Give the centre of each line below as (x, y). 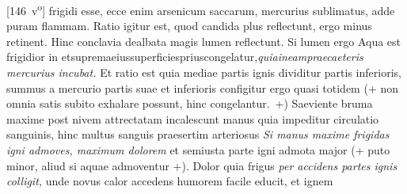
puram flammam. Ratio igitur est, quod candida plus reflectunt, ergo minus (189, 26)
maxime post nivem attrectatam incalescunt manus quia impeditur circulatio (193, 118)
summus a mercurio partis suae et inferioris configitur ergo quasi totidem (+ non (203, 87)
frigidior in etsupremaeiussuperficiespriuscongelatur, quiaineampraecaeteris (185, 57)
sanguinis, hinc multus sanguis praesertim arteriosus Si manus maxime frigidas (198, 134)
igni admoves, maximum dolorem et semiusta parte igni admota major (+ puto (198, 150)
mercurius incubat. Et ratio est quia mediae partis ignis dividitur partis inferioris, (204, 72)
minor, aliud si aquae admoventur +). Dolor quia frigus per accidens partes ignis (202, 165)
